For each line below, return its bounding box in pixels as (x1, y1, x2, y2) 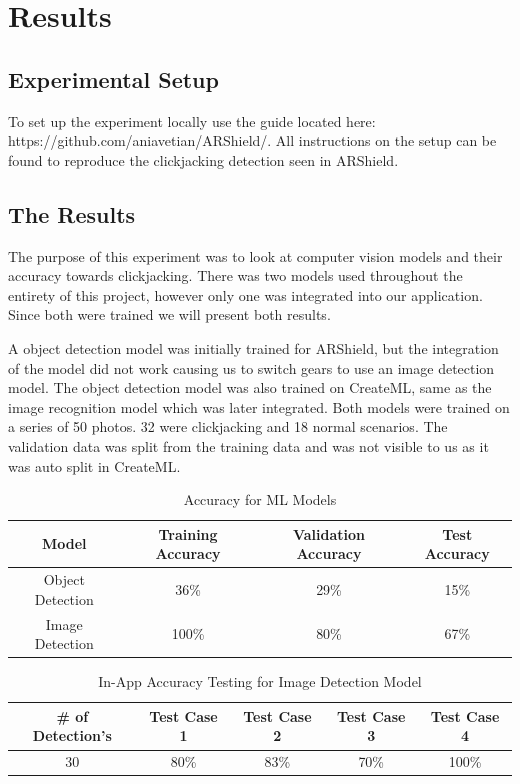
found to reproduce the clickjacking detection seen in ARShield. (8, 149, 399, 170)
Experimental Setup (8, 63, 219, 94)
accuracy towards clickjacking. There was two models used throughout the (8, 265, 463, 286)
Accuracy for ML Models (183, 489, 337, 510)
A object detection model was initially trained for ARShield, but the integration (8, 337, 499, 358)
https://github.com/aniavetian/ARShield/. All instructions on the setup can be (8, 130, 497, 151)
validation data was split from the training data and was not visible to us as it (8, 435, 489, 456)
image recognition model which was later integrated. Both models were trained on (8, 396, 510, 417)
